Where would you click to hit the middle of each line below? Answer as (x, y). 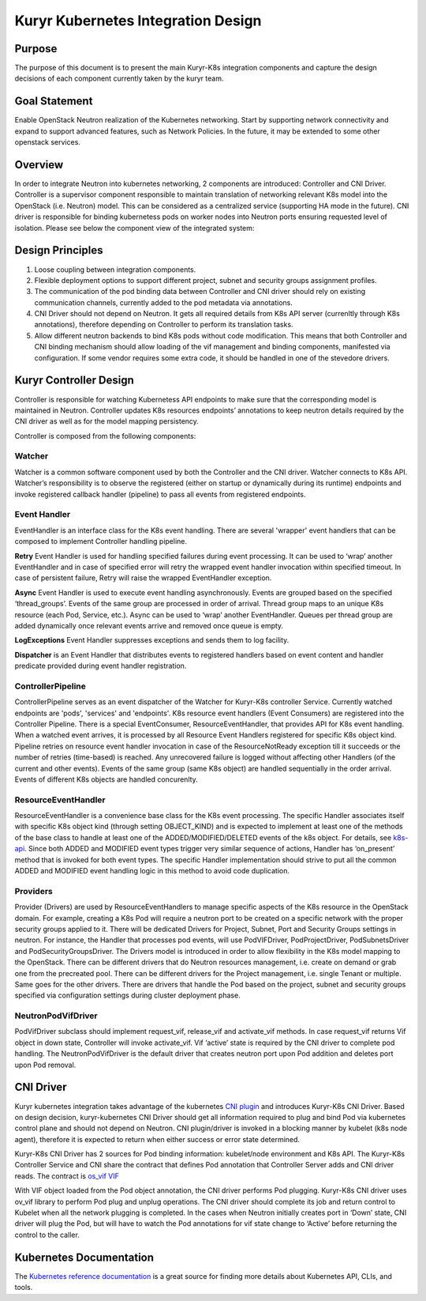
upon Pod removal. (45, 1065)
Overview (39, 165)
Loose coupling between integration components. (115, 270)
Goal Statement (54, 102)
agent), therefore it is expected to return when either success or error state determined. (157, 1139)
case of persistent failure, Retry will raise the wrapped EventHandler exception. (143, 578)
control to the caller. (47, 1235)
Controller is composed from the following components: (105, 436)
